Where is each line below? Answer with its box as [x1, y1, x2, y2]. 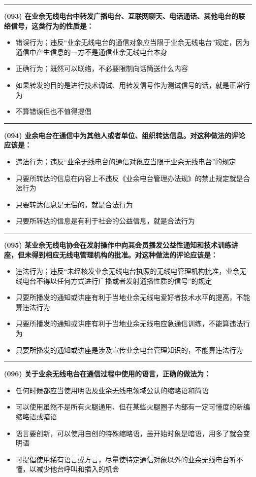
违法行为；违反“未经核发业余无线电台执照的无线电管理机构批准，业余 [15, 266, 240, 276]
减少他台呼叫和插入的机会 [36, 464, 119, 474]
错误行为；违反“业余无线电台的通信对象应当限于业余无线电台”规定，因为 [15, 37, 250, 47]
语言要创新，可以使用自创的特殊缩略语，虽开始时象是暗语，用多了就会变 [15, 428, 250, 438]
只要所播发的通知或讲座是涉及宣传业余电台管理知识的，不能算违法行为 [15, 344, 243, 355]
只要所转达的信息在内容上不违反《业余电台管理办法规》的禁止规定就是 [15, 173, 243, 183]
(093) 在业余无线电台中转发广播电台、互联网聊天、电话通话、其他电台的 [4, 11, 239, 21]
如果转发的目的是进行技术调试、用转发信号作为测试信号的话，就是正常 [15, 79, 243, 90]
